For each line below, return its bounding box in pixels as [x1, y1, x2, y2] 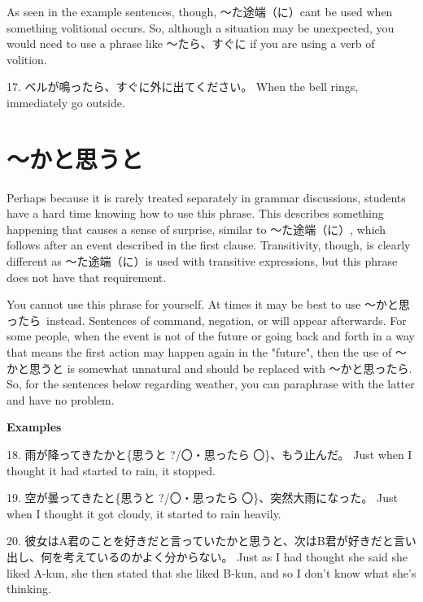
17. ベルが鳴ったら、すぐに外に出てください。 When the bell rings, [7, 78, 359, 95]
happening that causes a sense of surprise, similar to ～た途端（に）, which [7, 220, 386, 237]
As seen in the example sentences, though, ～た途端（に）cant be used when [7, 3, 393, 19]
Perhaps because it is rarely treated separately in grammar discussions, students [7, 188, 406, 206]
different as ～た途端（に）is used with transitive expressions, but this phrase [7, 253, 398, 270]
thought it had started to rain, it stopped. [7, 461, 216, 479]
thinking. [7, 580, 51, 597]
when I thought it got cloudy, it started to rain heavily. [7, 505, 281, 522]
